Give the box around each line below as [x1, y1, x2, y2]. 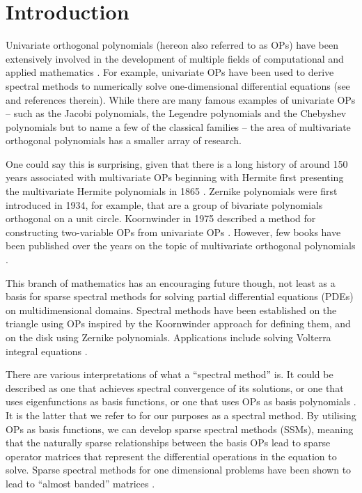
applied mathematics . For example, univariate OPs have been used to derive [6, 65, 334, 79]
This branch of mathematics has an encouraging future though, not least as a [6, 275, 336, 290]
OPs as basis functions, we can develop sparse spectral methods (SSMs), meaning [6, 421, 354, 436]
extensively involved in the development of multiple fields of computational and [6, 51, 344, 65]
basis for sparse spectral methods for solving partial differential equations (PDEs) [6, 289, 354, 304]
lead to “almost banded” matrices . [6, 476, 155, 490]
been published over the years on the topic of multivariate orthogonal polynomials [6, 238, 356, 253]
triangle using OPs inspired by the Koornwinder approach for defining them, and [6, 316, 351, 331]
